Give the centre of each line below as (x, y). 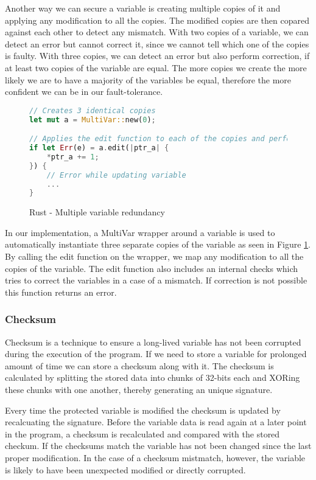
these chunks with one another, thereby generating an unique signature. (139, 390)
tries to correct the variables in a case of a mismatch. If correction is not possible (156, 280)
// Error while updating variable (116, 175)
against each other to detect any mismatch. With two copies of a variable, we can (157, 32)
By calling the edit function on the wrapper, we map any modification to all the (154, 256)
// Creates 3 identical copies (93, 110)
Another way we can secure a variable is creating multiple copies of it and (143, 8)
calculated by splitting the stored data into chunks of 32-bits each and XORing (153, 377)
